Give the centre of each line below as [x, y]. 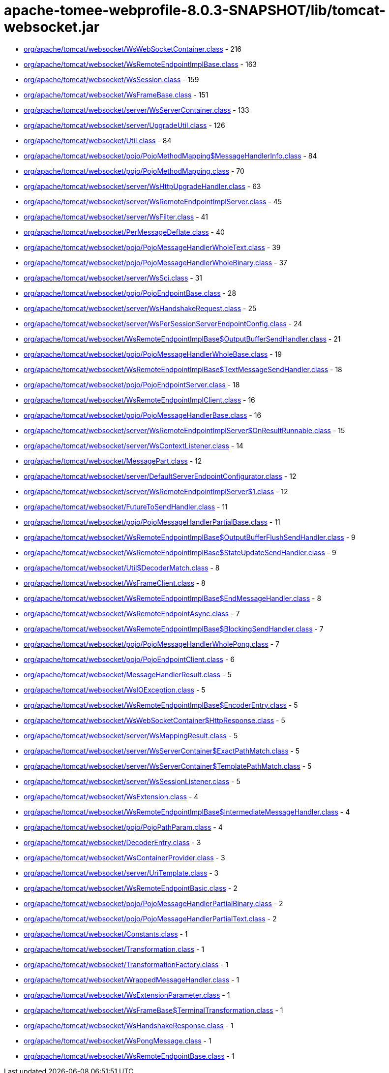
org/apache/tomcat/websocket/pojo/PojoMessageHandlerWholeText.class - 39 [152, 247]
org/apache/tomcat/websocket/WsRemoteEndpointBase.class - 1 [129, 1056]
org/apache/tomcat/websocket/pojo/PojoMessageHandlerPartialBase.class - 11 [152, 522]
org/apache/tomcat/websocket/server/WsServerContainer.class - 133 [136, 110]
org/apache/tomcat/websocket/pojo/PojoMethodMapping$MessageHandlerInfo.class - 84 [170, 156]
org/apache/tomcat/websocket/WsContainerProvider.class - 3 [124, 857]
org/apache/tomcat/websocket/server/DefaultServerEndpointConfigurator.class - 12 [160, 476]
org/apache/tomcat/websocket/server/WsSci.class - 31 [113, 278]
